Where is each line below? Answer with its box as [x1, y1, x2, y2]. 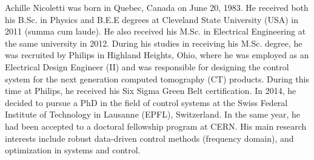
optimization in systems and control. [5, 144, 141, 156]
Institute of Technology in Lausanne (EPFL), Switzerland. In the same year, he [5, 108, 301, 121]
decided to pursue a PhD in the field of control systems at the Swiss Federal [5, 96, 288, 108]
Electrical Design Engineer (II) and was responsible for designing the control [5, 60, 289, 73]
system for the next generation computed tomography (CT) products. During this [5, 72, 309, 85]
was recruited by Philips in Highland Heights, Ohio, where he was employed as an [5, 48, 309, 61]
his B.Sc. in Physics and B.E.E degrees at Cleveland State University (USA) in [5, 13, 299, 25]
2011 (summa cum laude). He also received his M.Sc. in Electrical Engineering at [5, 25, 306, 38]
